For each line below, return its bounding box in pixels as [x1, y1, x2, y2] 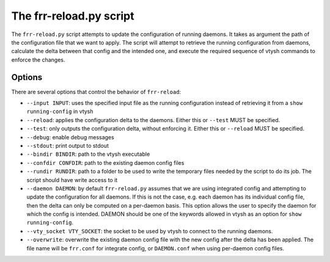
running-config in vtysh [26, 107, 94, 115]
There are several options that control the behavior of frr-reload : [11, 88, 182, 95]
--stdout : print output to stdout [26, 142, 109, 149]
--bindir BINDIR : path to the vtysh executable [26, 150, 150, 158]
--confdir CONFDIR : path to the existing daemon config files [26, 159, 185, 166]
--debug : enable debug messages [26, 133, 114, 140]
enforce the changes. [11, 56, 65, 64]
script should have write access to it [26, 176, 118, 183]
